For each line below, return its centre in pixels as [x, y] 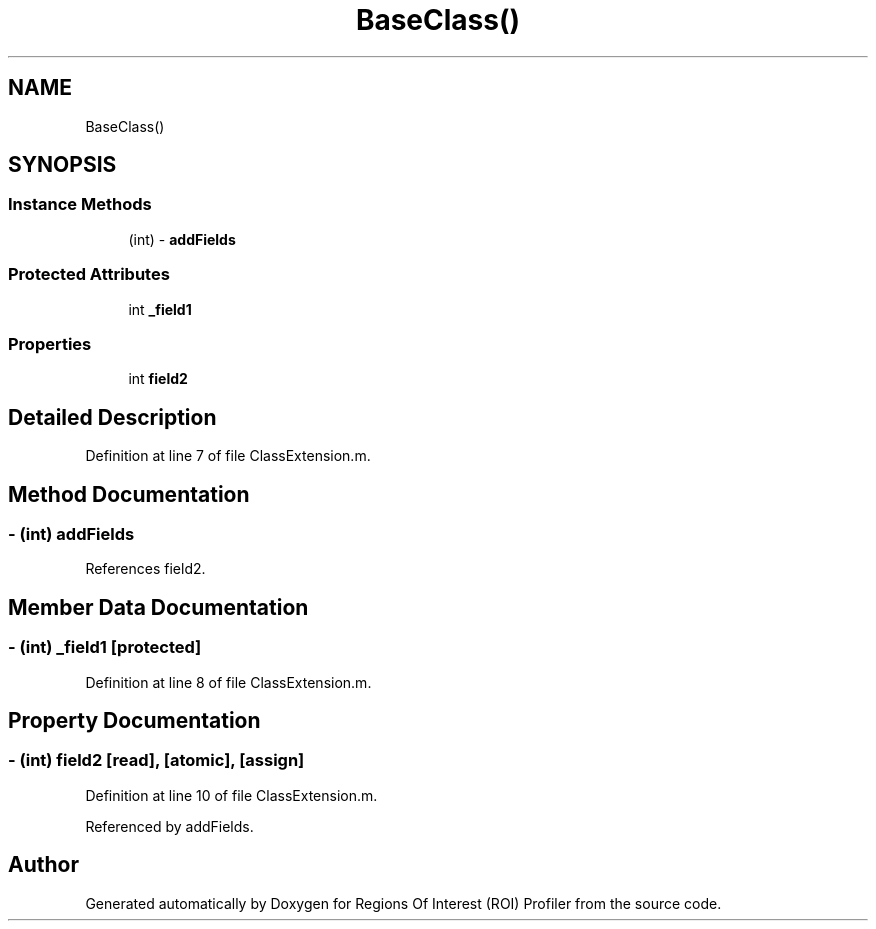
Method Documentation [129, 494]
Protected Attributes [89, 274]
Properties [50, 343]
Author [43, 865]
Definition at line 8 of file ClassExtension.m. [228, 682]
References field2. [145, 569]
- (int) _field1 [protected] [105, 647]
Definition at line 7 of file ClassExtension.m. [228, 456]
